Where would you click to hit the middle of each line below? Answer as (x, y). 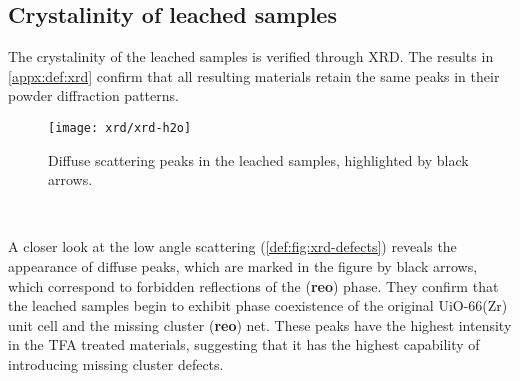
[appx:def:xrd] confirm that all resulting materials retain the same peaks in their (254, 75)
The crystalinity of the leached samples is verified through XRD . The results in (251, 56)
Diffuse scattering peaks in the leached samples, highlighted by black (258, 159)
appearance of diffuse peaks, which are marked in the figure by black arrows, (243, 266)
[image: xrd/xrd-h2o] (120, 127)
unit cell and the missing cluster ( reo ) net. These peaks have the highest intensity (260, 324)
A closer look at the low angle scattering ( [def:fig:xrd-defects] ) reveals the (232, 246)
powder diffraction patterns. (93, 95)
